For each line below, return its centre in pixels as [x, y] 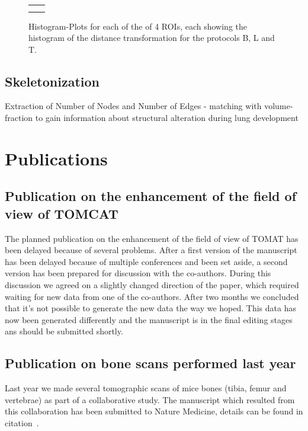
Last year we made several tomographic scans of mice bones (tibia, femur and [146, 388]
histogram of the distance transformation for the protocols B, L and [152, 38]
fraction [19, 118]
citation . [22, 422]
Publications [56, 158]
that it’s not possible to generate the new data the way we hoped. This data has [150, 308]
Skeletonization [52, 81]
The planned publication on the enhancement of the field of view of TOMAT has [152, 238]
